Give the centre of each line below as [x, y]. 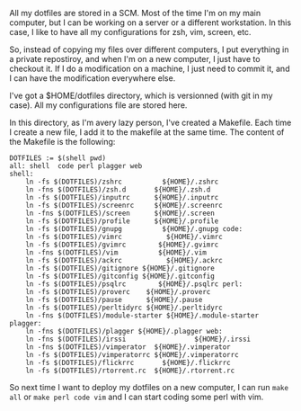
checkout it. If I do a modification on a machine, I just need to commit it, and [150, 68]
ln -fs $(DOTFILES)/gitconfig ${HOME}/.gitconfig [120, 276]
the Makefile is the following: [62, 142]
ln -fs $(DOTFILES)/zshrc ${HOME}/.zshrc [122, 182]
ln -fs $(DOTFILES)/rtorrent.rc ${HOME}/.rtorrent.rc [130, 371]
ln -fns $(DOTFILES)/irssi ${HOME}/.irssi [138, 339]
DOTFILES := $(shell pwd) [58, 158]
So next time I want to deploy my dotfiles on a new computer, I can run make [149, 387]
